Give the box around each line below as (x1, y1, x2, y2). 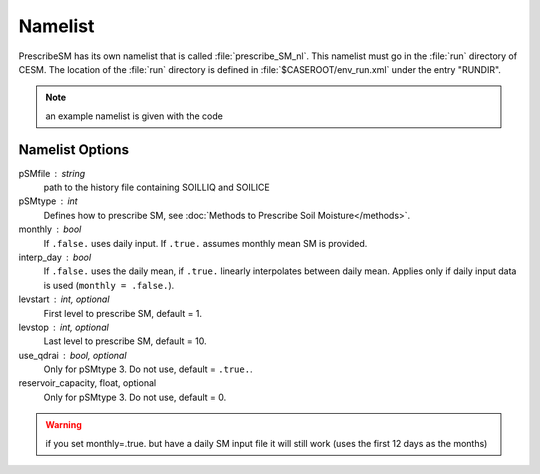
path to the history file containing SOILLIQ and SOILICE (43, 181, 270, 194)
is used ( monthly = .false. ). (43, 279, 175, 291)
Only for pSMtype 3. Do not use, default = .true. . (43, 363, 253, 375)
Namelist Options (18, 141, 130, 158)
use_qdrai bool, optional (18, 349, 127, 361)
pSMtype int (18, 195, 79, 207)
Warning (45, 419, 82, 431)
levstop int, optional (18, 321, 109, 333)
